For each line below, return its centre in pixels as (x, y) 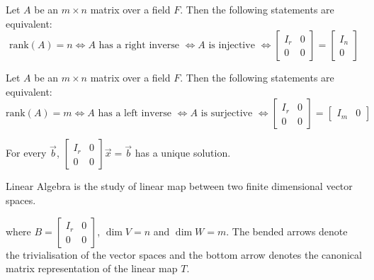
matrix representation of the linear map (92, 268)
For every (26, 153)
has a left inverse (135, 114)
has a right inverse (139, 46)
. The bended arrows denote (287, 231)
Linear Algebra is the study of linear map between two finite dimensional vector (179, 186)
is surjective (227, 114)
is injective (232, 46)
